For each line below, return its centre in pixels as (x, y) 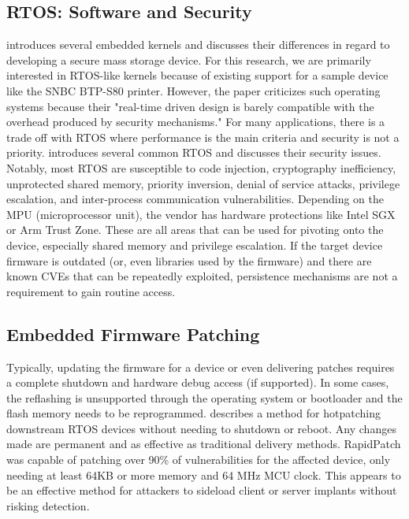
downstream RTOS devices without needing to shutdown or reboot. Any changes (201, 428)
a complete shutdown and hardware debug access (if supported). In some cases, (198, 382)
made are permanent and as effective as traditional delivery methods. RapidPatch (204, 444)
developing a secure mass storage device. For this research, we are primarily (189, 59)
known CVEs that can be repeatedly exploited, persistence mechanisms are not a (202, 276)
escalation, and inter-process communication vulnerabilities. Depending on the (195, 199)
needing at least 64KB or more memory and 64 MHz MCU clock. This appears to (204, 475)
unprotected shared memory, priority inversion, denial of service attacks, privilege (203, 183)
